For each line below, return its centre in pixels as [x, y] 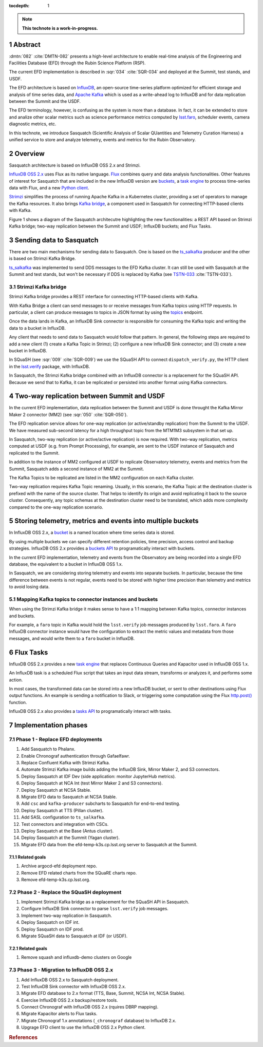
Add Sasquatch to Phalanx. [48, 749]
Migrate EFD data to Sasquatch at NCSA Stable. [69, 797]
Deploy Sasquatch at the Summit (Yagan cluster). [70, 838]
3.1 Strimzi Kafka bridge [38, 286]
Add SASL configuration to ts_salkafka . [63, 817]
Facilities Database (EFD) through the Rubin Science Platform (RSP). [77, 63]
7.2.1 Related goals [28, 948]
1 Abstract [25, 45]
